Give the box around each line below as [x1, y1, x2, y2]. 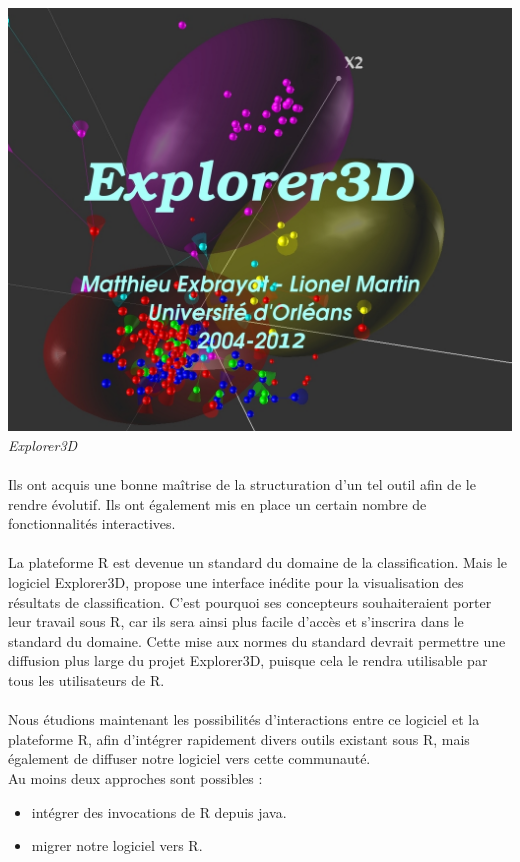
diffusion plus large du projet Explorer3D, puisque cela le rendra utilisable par [8, 650, 488, 671]
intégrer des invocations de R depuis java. [31, 801, 287, 822]
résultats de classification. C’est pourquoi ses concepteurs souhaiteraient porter [8, 591, 492, 612]
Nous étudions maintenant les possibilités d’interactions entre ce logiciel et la [8, 709, 480, 730]
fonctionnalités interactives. [8, 513, 176, 534]
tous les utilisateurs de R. [8, 670, 165, 690]
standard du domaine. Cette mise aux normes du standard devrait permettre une [8, 630, 506, 651]
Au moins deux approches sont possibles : [8, 767, 263, 788]
